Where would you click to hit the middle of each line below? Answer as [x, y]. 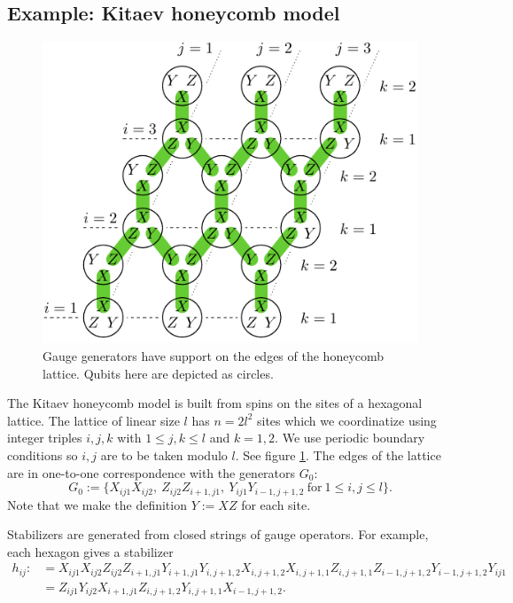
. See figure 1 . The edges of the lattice [338, 454]
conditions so [43, 454]
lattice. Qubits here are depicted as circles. [158, 373]
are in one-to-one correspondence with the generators [152, 472]
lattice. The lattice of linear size [93, 420]
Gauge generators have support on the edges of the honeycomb [214, 356]
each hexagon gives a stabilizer [90, 551]
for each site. [276, 504]
